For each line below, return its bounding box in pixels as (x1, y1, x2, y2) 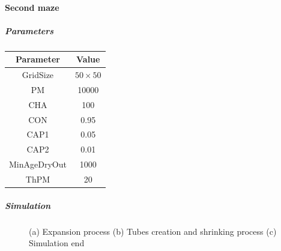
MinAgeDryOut (9, 158, 67, 171)
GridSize (22, 68, 54, 81)
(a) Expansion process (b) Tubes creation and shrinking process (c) (29, 225, 277, 237)
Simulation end (29, 237, 85, 249)
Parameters (5, 24, 54, 37)
